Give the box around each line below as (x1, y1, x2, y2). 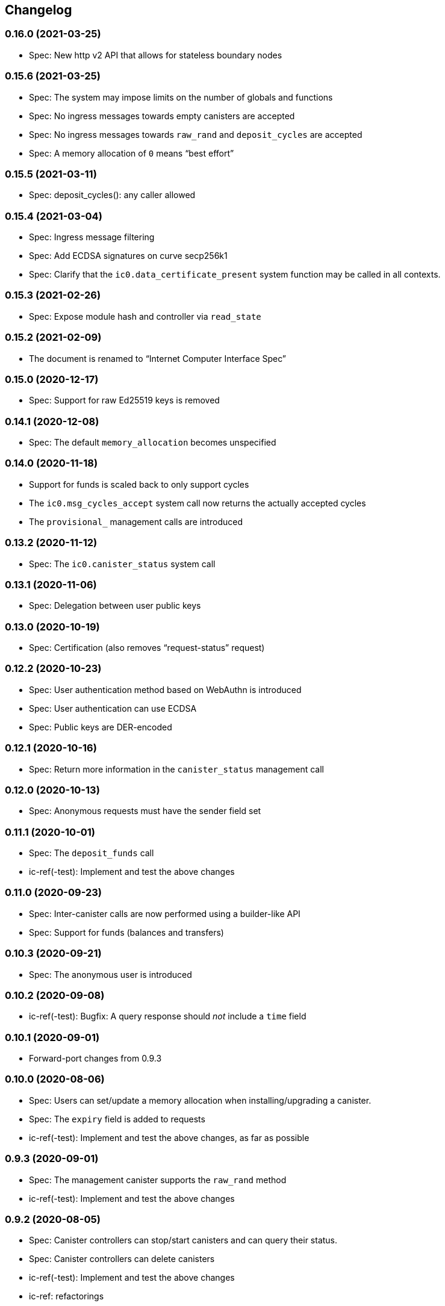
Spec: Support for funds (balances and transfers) (29, 927, 224, 938)
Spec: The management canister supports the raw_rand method (29, 1174, 287, 1185)
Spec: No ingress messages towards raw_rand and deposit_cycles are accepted (29, 129, 363, 140)
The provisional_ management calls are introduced (29, 516, 243, 527)
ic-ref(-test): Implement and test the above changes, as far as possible (29, 1132, 310, 1143)
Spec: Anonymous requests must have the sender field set (29, 806, 261, 816)
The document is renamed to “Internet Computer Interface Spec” (29, 353, 287, 364)
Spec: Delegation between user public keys (29, 600, 201, 611)
